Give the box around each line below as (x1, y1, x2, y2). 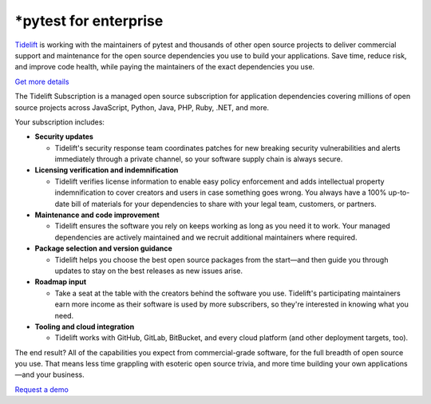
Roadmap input (34, 277, 87, 287)
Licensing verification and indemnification (34, 165, 179, 175)
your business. (36, 370, 85, 379)
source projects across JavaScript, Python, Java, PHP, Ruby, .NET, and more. (14, 102, 270, 112)
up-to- (388, 188, 410, 197)
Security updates (34, 132, 93, 141)
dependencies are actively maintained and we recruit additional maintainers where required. (54, 232, 358, 242)
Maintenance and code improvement (34, 210, 160, 220)
